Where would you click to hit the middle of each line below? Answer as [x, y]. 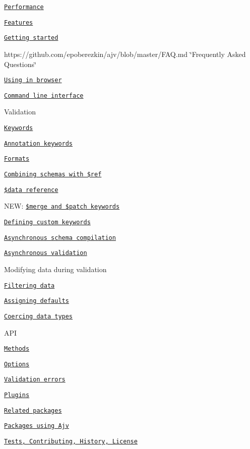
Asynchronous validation [46, 253]
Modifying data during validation [55, 269]
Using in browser [33, 80]
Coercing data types [39, 316]
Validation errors [35, 380]
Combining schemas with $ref [53, 175]
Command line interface [44, 95]
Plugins [17, 395]
